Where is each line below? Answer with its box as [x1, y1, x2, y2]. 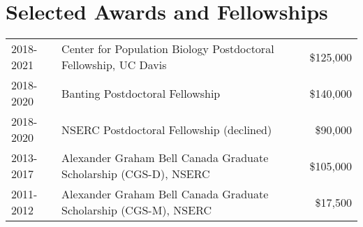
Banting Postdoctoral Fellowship [61, 85, 221, 101]
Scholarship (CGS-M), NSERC [61, 202, 212, 219]
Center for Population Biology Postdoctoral [61, 41, 274, 57]
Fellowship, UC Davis [61, 57, 167, 73]
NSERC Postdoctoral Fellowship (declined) [61, 121, 272, 138]
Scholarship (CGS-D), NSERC [61, 166, 210, 182]
